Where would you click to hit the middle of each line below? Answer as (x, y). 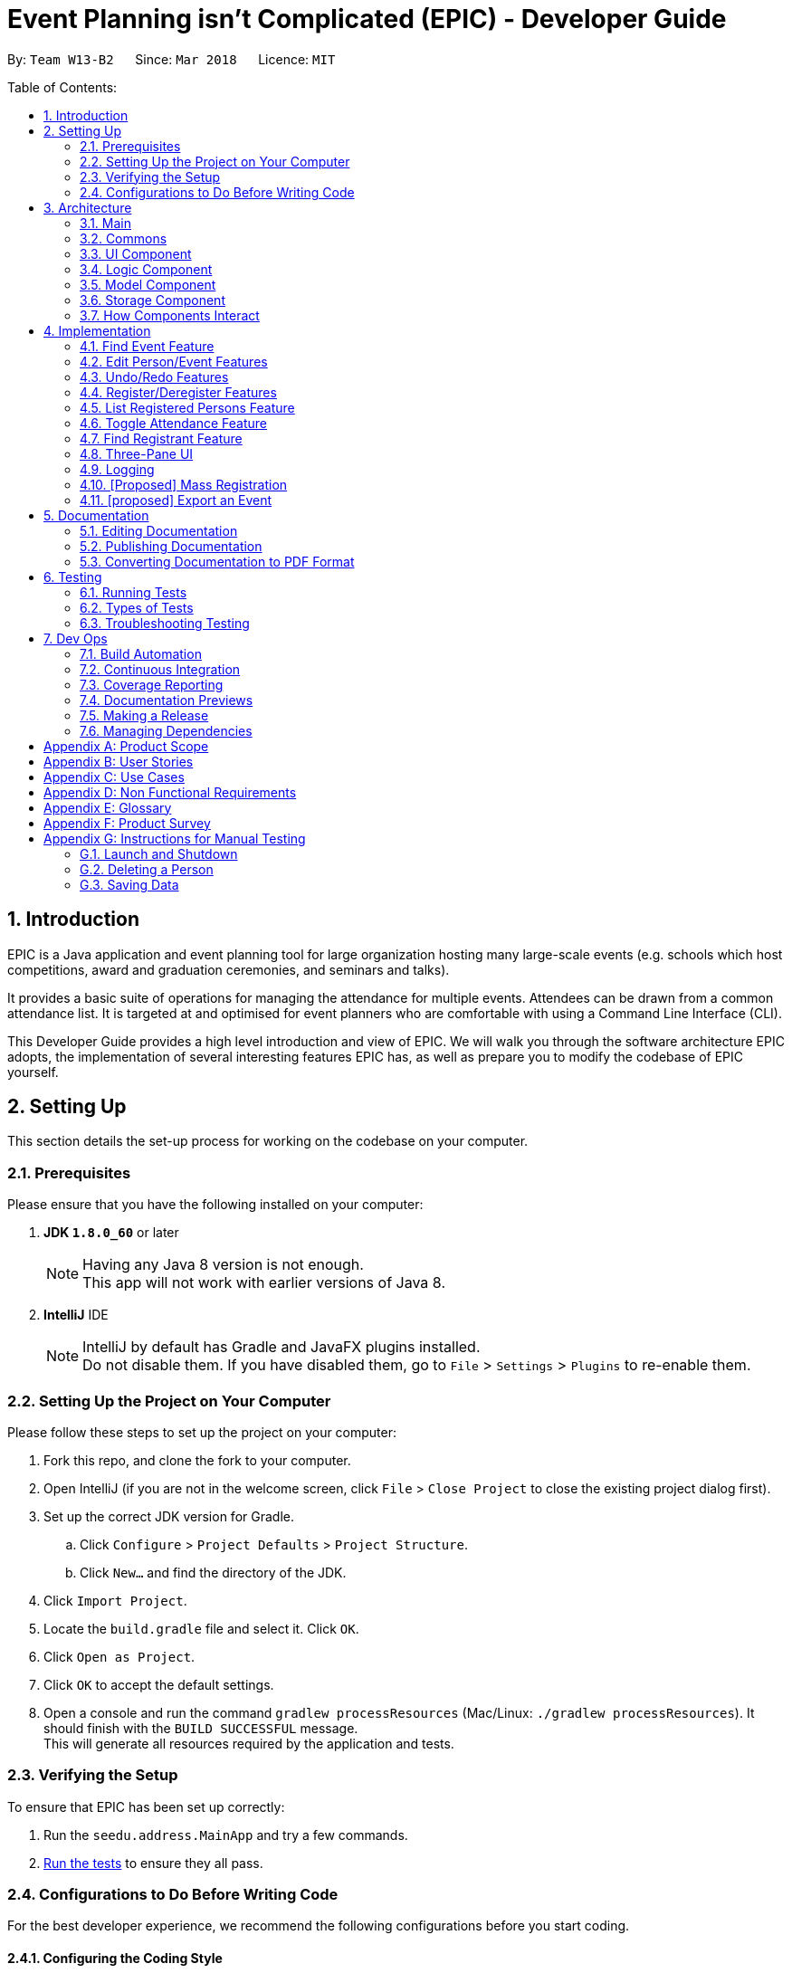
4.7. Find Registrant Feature (161, 438)
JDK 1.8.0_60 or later (111, 1233)
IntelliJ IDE (76, 1315)
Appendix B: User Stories (119, 761)
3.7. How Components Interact (170, 315)
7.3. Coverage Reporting (152, 684)
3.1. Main (105, 223)
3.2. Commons (124, 238)
